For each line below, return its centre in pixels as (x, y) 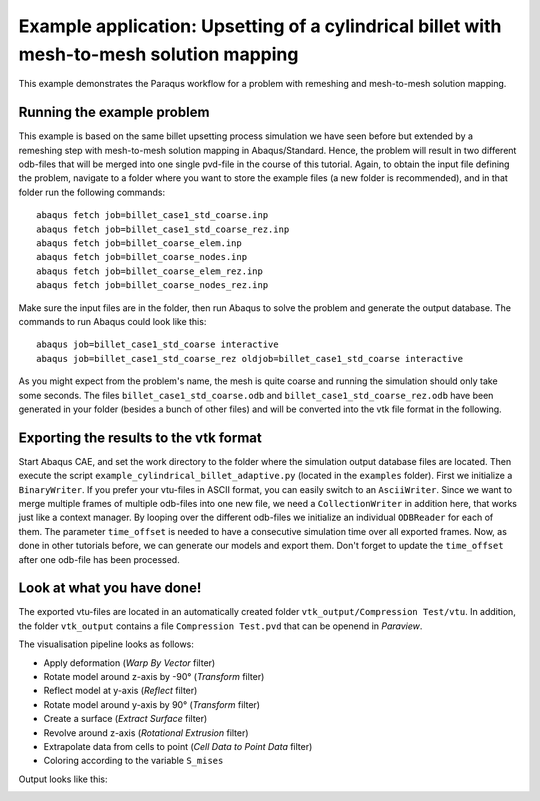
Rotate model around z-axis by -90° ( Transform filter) (154, 676)
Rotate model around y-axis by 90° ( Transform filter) (151, 704)
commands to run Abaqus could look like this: (112, 321)
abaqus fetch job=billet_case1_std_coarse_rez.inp (163, 229)
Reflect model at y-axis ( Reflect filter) (120, 691)
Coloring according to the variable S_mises (133, 761)
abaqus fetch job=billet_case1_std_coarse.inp (152, 215)
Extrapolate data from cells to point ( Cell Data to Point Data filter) (178, 746)
